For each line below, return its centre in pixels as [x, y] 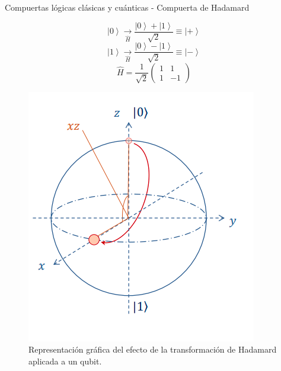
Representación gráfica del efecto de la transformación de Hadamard [153, 349]
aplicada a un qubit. [65, 361]
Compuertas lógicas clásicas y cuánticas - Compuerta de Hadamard [127, 7]
